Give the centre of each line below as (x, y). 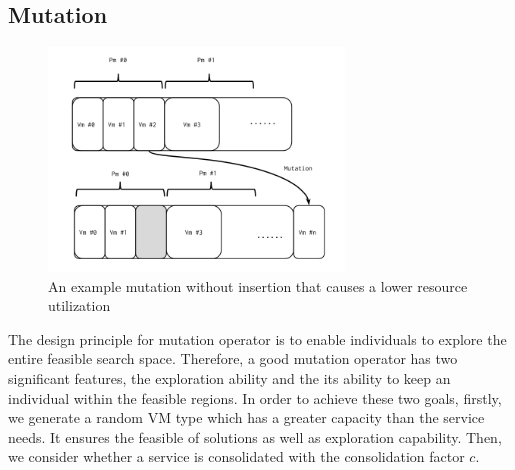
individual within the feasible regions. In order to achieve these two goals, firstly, (255, 397)
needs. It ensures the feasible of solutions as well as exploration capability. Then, (255, 436)
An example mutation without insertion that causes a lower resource (258, 285)
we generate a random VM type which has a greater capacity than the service (246, 417)
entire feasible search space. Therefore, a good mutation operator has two (233, 358)
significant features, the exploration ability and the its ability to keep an (229, 378)
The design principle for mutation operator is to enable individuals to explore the (257, 338)
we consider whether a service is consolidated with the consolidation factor (236, 456)
